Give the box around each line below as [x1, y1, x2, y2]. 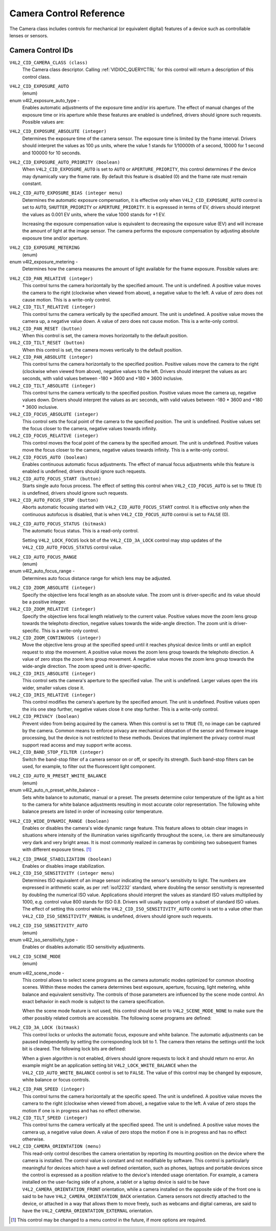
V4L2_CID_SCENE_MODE [9, 954, 61, 959]
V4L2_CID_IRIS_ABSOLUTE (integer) [9, 670, 96, 677]
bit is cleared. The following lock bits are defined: [22, 1046, 126, 1052]
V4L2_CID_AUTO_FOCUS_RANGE [9, 554, 77, 560]
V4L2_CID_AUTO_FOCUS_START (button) [9, 476, 102, 481]
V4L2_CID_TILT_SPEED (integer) [9, 1114, 88, 1121]
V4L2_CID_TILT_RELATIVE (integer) [9, 304, 96, 310]
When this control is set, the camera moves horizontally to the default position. [22, 332, 188, 338]
